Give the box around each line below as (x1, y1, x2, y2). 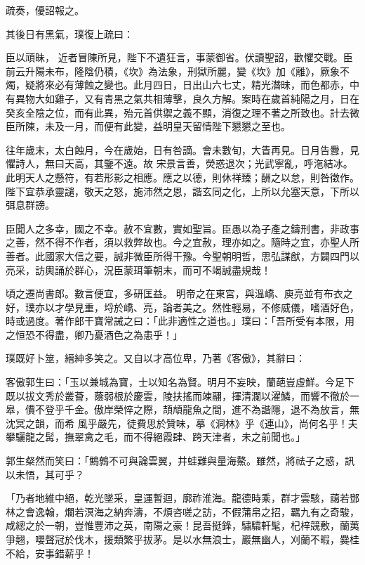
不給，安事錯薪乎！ (6, 545, 94, 560)
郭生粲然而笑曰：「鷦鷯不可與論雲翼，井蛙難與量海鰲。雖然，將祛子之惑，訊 (6, 453, 354, 468)
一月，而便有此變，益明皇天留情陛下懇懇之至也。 (64, 119, 291, 134)
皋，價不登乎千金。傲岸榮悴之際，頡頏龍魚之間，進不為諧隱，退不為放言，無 (6, 402, 359, 417)
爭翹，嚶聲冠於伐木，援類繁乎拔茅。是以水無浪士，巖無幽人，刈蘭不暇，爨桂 (6, 532, 359, 546)
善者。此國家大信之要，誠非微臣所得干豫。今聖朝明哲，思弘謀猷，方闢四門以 (6, 248, 359, 263)
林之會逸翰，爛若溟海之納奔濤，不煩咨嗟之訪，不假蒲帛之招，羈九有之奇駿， (6, 504, 359, 519)
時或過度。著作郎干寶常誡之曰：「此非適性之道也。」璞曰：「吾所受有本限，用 (6, 313, 354, 328)
